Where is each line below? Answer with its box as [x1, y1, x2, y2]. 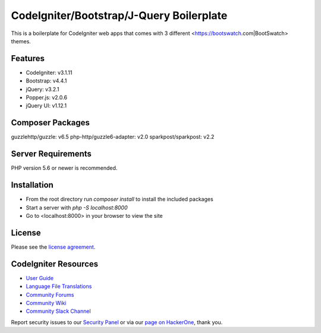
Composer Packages [11, 118, 90, 128]
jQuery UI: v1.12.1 [26, 102, 67, 109]
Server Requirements [11, 149, 92, 159]
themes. [11, 37, 31, 45]
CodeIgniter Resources [11, 259, 99, 269]
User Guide [26, 274, 54, 281]
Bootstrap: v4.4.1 [26, 77, 67, 84]
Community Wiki [26, 299, 67, 306]
